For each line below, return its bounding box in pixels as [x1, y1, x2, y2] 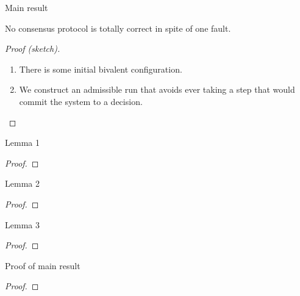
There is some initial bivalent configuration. [19, 62, 182, 75]
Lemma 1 [5, 136, 40, 149]
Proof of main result [5, 259, 80, 272]
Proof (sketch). [5, 42, 60, 55]
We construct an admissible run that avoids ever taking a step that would [19, 83, 295, 96]
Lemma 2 [5, 177, 40, 190]
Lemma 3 [5, 218, 40, 231]
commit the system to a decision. [19, 95, 143, 107]
